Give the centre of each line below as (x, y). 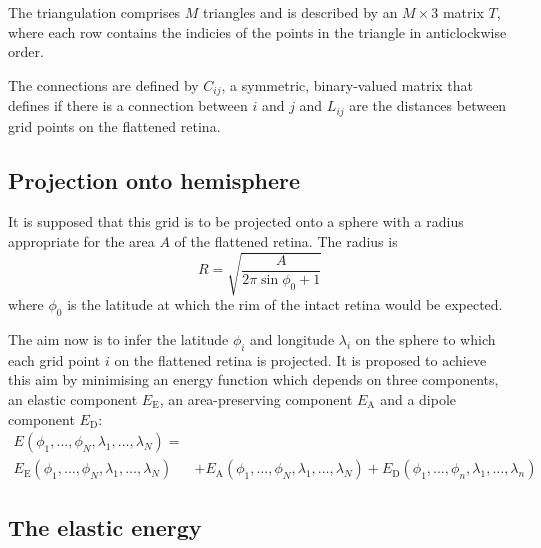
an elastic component (73, 399)
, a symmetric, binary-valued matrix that (347, 84)
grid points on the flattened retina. (114, 125)
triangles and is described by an (300, 12)
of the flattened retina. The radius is (286, 241)
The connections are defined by (103, 84)
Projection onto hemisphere (154, 179)
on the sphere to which (425, 339)
